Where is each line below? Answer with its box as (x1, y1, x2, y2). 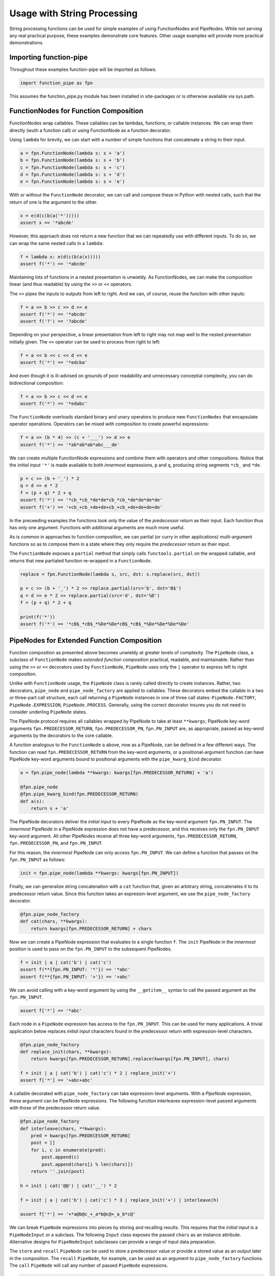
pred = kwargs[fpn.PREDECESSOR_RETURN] (31, 1133, 131, 1138)
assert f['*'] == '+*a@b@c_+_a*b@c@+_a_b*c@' (20, 1211, 136, 1217)
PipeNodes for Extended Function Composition (9, 636, 162, 645)
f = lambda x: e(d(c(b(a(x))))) (20, 254, 101, 260)
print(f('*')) (20, 614, 56, 620)
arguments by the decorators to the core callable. (9, 732, 114, 739)
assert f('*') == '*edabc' (20, 401, 88, 406)
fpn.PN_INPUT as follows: (9, 856, 66, 863)
